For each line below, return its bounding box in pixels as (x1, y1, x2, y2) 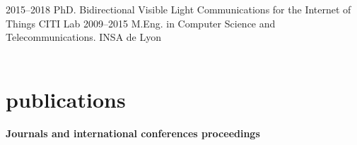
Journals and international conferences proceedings (6, 125, 260, 140)
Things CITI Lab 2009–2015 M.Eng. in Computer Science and (6, 15, 276, 30)
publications (6, 84, 126, 113)
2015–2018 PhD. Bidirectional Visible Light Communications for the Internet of (6, 2, 351, 16)
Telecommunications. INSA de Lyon (6, 30, 161, 44)
